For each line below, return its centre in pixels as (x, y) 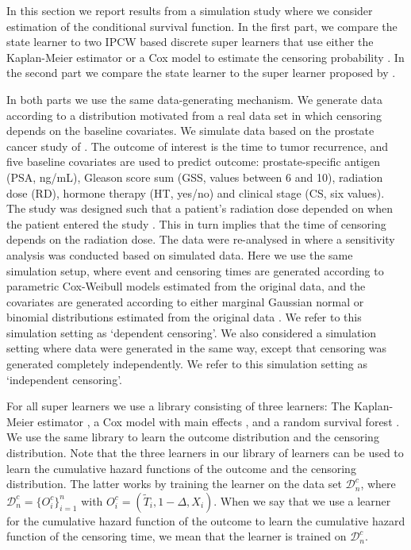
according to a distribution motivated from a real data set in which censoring (194, 115)
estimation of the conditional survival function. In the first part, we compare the (202, 26)
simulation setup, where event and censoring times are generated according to (195, 270)
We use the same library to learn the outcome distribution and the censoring (193, 437)
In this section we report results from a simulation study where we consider (190, 10)
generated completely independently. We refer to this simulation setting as (187, 364)
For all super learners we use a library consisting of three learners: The (179, 406)
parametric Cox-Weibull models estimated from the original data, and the (186, 286)
